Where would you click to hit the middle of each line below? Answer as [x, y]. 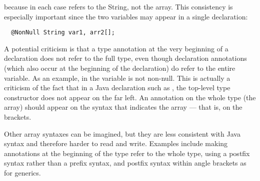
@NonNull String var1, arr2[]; [63, 33]
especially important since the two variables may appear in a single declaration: [126, 16]
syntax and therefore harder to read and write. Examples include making [116, 143]
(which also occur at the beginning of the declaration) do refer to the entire [120, 68]
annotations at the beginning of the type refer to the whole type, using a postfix [127, 153]
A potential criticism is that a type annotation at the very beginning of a [116, 48]
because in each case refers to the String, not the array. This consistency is [118, 6]
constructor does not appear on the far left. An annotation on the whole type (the [130, 97]
